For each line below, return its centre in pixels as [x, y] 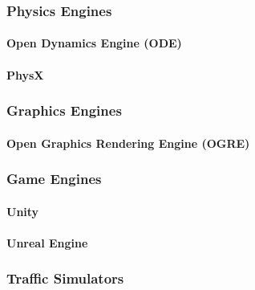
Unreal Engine [47, 242]
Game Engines [54, 179]
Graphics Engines [64, 110]
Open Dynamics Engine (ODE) [94, 43]
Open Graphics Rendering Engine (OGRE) [128, 143]
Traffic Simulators [65, 278]
